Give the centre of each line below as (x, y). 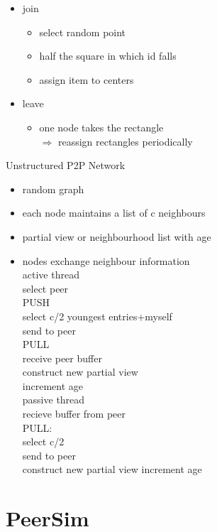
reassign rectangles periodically (125, 141)
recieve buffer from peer (74, 414)
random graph (53, 189)
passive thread (54, 400)
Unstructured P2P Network (66, 165)
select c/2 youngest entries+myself (97, 316)
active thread (51, 275)
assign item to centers (87, 79)
